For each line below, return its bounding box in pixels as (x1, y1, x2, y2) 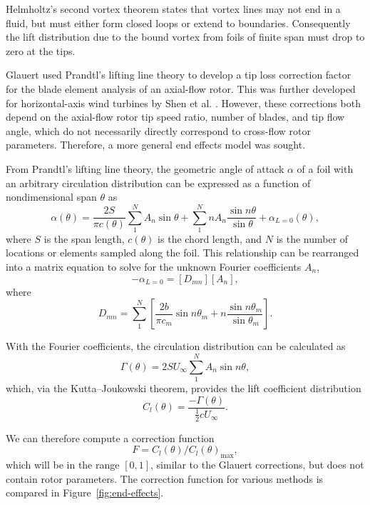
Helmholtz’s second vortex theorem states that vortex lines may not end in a (6, 1, 341, 16)
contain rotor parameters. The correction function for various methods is (6, 471, 324, 486)
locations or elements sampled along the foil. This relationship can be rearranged (6, 245, 359, 260)
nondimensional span (6, 189, 97, 204)
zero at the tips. (6, 43, 76, 58)
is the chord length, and (158, 231, 262, 246)
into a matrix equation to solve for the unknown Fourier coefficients (6, 259, 302, 274)
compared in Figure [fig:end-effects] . (6, 485, 164, 500)
